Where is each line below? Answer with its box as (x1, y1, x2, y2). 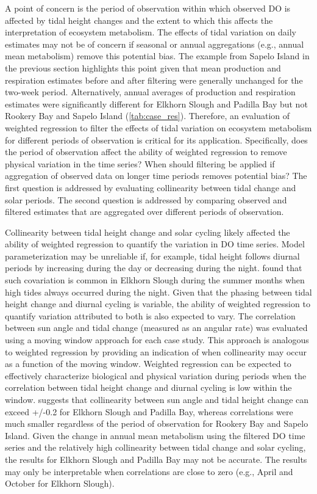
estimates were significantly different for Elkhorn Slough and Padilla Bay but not (5, 97, 308, 110)
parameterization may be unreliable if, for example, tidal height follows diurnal (5, 249, 300, 262)
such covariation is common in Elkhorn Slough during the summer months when (5, 274, 305, 286)
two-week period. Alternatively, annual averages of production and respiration (5, 85, 296, 98)
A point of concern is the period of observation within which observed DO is (5, 2, 291, 14)
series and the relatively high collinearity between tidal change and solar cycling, (5, 441, 306, 454)
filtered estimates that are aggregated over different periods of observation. (5, 205, 284, 218)
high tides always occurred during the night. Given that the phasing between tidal (5, 285, 312, 298)
